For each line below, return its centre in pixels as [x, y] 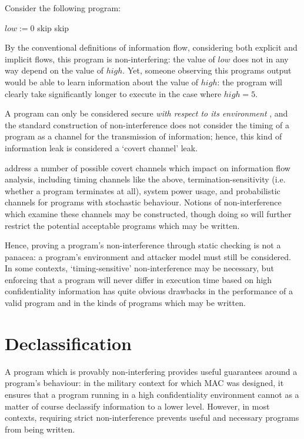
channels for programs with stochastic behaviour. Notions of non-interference [143, 202]
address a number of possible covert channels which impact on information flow [148, 167]
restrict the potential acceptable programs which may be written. [122, 225]
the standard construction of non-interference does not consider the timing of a [147, 124]
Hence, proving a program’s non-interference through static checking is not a [143, 245]
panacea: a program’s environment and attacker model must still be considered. [148, 256]
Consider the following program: [63, 8]
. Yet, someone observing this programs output [207, 70]
